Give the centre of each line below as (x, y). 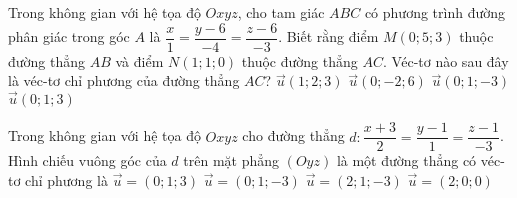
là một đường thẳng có (406, 160)
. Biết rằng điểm (328, 36)
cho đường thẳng (293, 135)
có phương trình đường (434, 12)
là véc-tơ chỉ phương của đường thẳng (124, 80)
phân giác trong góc (69, 36)
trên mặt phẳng (231, 160)
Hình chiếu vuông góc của (87, 160)
